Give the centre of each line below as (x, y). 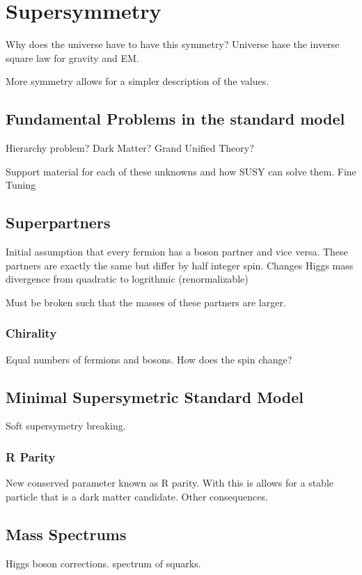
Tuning (21, 185)
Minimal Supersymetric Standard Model (155, 396)
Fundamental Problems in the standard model (175, 119)
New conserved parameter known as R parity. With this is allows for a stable (170, 483)
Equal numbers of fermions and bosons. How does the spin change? (149, 359)
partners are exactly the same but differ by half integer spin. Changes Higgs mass (180, 265)
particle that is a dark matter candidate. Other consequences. (137, 496)
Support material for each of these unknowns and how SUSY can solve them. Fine (181, 171)
